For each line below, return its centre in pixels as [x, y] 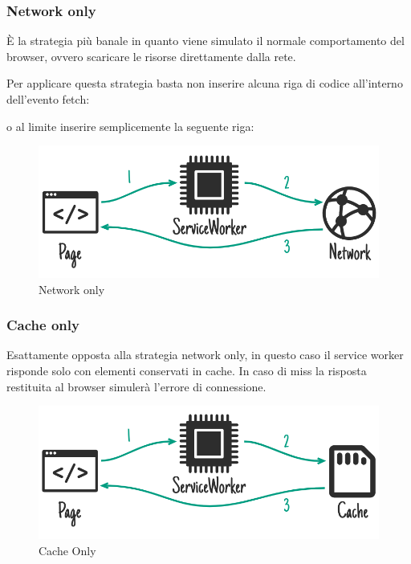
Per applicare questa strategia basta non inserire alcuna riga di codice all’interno [205, 83]
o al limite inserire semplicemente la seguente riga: [130, 126]
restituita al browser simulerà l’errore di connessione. [136, 386]
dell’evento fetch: [48, 99]
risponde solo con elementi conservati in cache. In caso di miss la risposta [187, 371]
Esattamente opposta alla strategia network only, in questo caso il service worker [205, 355]
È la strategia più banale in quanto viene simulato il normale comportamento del [205, 41]
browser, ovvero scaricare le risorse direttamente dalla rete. [151, 56]
